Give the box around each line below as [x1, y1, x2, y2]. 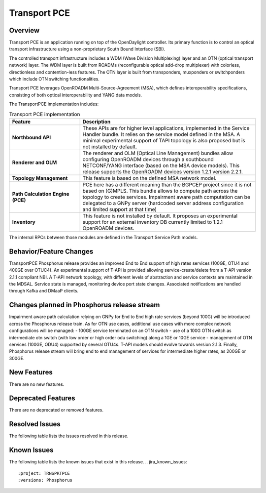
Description [82, 118, 111, 125]
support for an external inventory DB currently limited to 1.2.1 [82, 218, 223, 225]
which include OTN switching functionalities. [9, 76, 100, 82]
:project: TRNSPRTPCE [18, 470, 70, 476]
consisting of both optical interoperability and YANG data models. [9, 92, 142, 98]
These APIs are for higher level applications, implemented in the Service [82, 124, 250, 131]
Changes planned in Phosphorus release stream [9, 301, 160, 309]
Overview [9, 26, 40, 35]
